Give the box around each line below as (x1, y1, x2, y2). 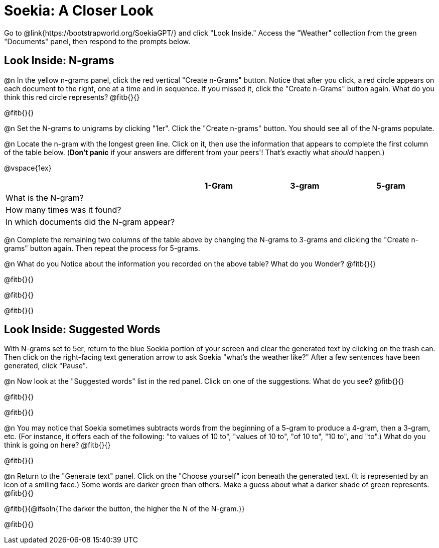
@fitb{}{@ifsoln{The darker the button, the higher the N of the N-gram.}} (4, 504, 245, 513)
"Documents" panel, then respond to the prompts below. (4, 37, 191, 46)
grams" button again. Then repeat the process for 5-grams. (4, 243, 200, 252)
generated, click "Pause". (4, 361, 88, 370)
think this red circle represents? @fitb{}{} (4, 92, 140, 101)
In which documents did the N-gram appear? (6, 216, 175, 227)
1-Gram (204, 180, 233, 191)
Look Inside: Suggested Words (4, 323, 161, 336)
